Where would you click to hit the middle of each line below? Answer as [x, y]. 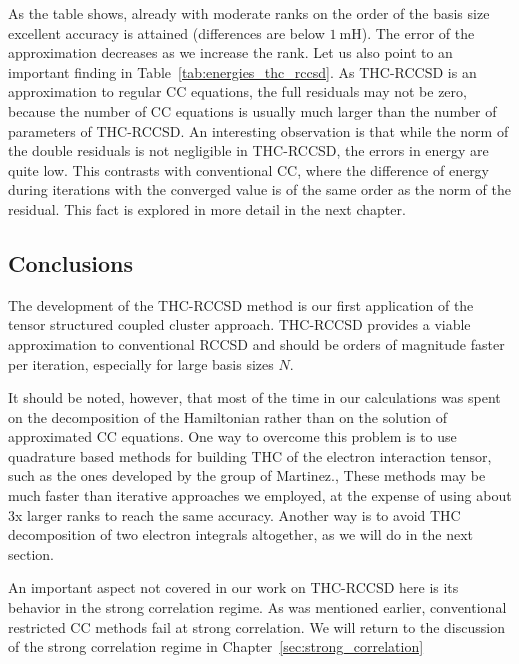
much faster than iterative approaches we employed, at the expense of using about [260, 495]
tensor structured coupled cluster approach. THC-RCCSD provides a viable [239, 324]
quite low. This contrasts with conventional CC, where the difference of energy [249, 169]
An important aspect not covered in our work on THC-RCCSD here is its [233, 587]
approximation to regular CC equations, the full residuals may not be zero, [237, 91]
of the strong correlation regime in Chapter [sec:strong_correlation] [216, 646]
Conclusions [71, 262]
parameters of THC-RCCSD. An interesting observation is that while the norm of [258, 130]
